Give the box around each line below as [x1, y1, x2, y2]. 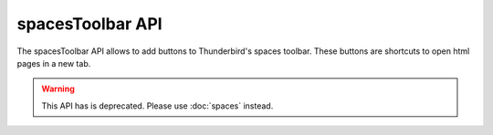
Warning [41, 83, 75, 95]
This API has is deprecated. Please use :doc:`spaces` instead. [41, 100, 274, 111]
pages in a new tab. [16, 57, 91, 68]
